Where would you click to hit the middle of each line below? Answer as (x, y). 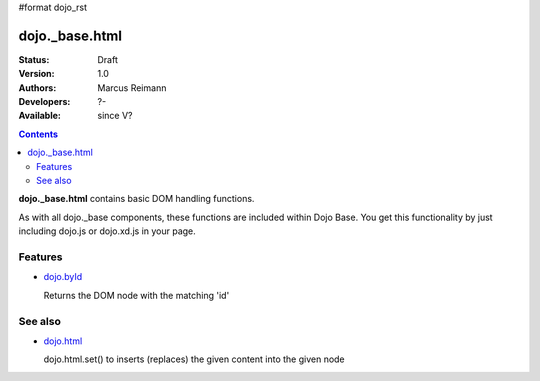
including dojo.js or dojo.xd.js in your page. (107, 231)
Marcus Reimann (132, 87)
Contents (38, 134)
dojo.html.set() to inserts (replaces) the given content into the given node (194, 359)
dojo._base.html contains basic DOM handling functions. (136, 199)
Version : (36, 74)
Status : (34, 59)
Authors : (37, 87)
